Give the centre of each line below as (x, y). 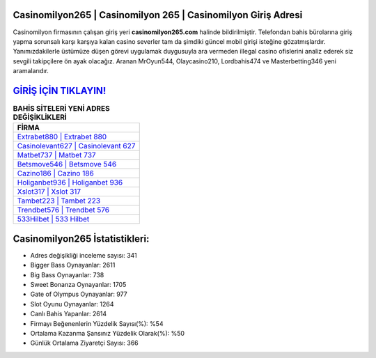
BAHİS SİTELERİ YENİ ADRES (62, 109)
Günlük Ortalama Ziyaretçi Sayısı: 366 (84, 343)
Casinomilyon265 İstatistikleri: (81, 239)
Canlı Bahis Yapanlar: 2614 (69, 314)
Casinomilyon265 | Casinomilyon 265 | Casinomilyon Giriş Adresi (158, 15)
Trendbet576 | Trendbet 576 (63, 210)
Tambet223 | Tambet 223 (59, 201)
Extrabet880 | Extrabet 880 (62, 137)
